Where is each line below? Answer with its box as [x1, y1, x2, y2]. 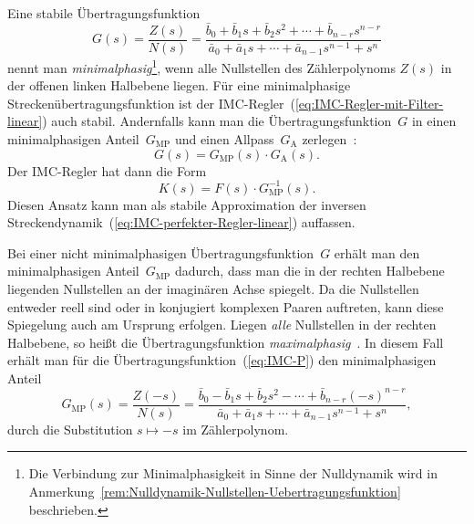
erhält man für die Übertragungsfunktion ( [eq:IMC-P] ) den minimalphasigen [7, 351, 437, 370]
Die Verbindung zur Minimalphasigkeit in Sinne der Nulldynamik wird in [28, 464, 438, 483]
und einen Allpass [174, 129, 274, 148]
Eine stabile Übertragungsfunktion [7, 4, 201, 22]
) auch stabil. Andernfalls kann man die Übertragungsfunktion [42, 111, 392, 131]
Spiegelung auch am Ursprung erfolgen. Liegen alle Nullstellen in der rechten [7, 315, 437, 334]
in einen [411, 111, 457, 131]
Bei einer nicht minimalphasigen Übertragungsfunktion [7, 243, 314, 262]
